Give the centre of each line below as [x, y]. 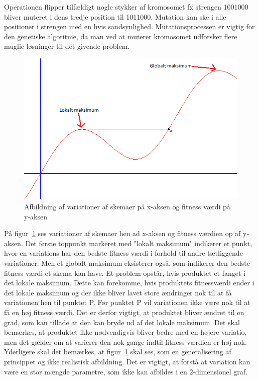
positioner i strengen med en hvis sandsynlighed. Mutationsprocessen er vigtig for [129, 26]
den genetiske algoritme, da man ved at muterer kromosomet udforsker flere [121, 36]
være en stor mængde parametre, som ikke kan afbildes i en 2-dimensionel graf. [126, 371]
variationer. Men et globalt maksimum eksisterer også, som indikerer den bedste [127, 263]
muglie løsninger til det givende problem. [67, 46]
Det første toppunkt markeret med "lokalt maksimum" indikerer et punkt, [139, 243]
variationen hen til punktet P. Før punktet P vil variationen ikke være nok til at [127, 302]
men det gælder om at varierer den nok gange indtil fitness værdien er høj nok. [125, 341]
